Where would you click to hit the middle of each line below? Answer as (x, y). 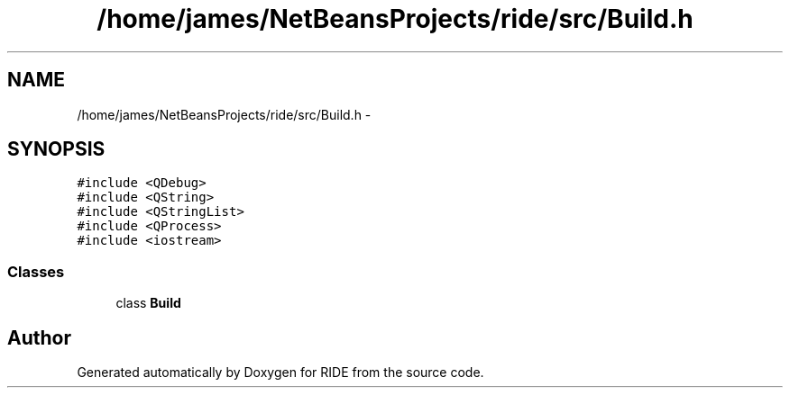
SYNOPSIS (56, 149)
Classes (36, 271)
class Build (148, 303)
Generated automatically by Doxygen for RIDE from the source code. (280, 373)
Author (39, 337)
